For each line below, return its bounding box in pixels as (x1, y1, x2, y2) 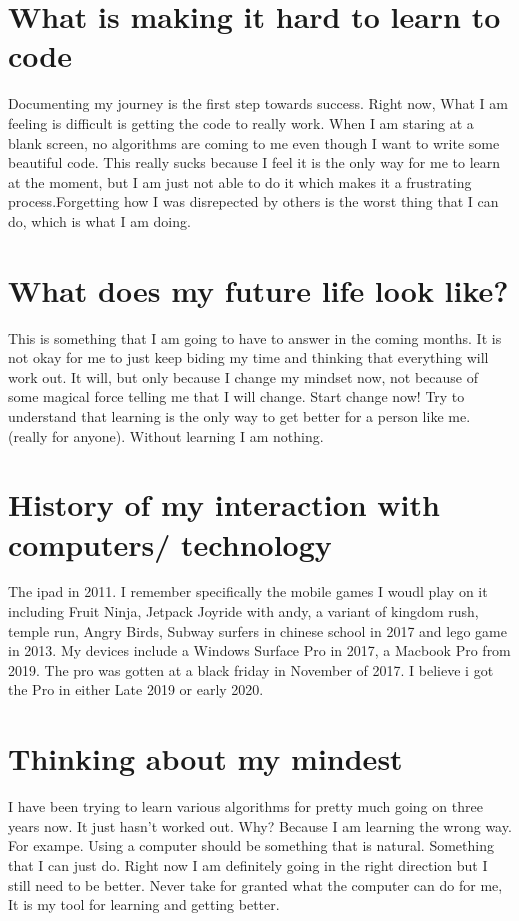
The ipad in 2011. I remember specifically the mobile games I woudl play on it (8, 581, 488, 602)
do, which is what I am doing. (8, 210, 191, 231)
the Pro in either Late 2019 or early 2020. (8, 679, 264, 700)
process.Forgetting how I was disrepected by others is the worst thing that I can (8, 191, 499, 212)
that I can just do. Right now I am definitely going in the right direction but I (8, 854, 488, 875)
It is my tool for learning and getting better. (8, 894, 280, 915)
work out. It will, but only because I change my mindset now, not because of (8, 366, 479, 387)
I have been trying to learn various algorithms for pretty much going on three (8, 796, 483, 817)
